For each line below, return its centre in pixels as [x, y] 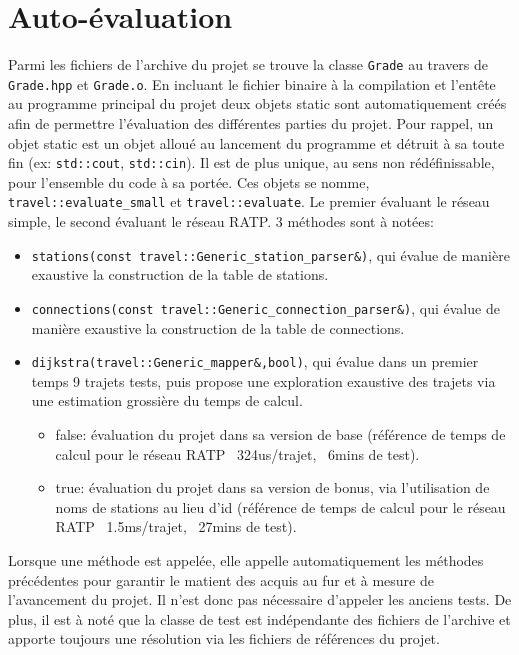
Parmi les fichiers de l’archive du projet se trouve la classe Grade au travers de [248, 64]
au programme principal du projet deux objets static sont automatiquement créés [257, 103]
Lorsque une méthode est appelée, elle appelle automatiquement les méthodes [246, 560]
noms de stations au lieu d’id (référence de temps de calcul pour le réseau [280, 506]
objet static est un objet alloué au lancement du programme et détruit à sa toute [256, 142]
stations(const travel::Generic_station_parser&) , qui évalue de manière [270, 254]
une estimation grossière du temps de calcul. [167, 400]
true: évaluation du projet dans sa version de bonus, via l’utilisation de [272, 487]
